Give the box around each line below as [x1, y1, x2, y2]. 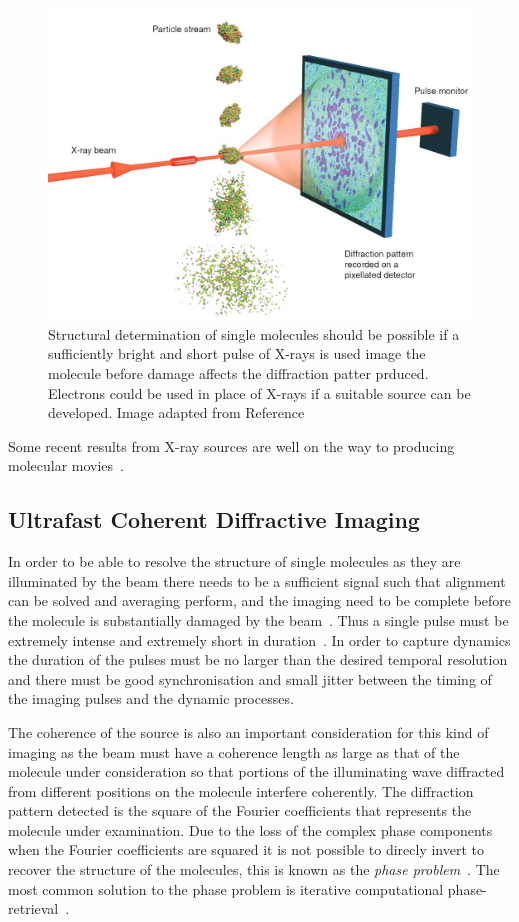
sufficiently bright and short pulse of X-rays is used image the [48, 343, 426, 364]
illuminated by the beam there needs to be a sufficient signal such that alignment [8, 570, 506, 591]
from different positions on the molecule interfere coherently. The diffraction [8, 780, 474, 801]
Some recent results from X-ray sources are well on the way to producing [8, 435, 455, 456]
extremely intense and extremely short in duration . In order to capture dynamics [8, 629, 511, 650]
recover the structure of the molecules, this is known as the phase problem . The [8, 859, 500, 880]
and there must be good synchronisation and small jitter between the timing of [8, 668, 492, 689]
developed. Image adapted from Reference [48, 402, 305, 423]
